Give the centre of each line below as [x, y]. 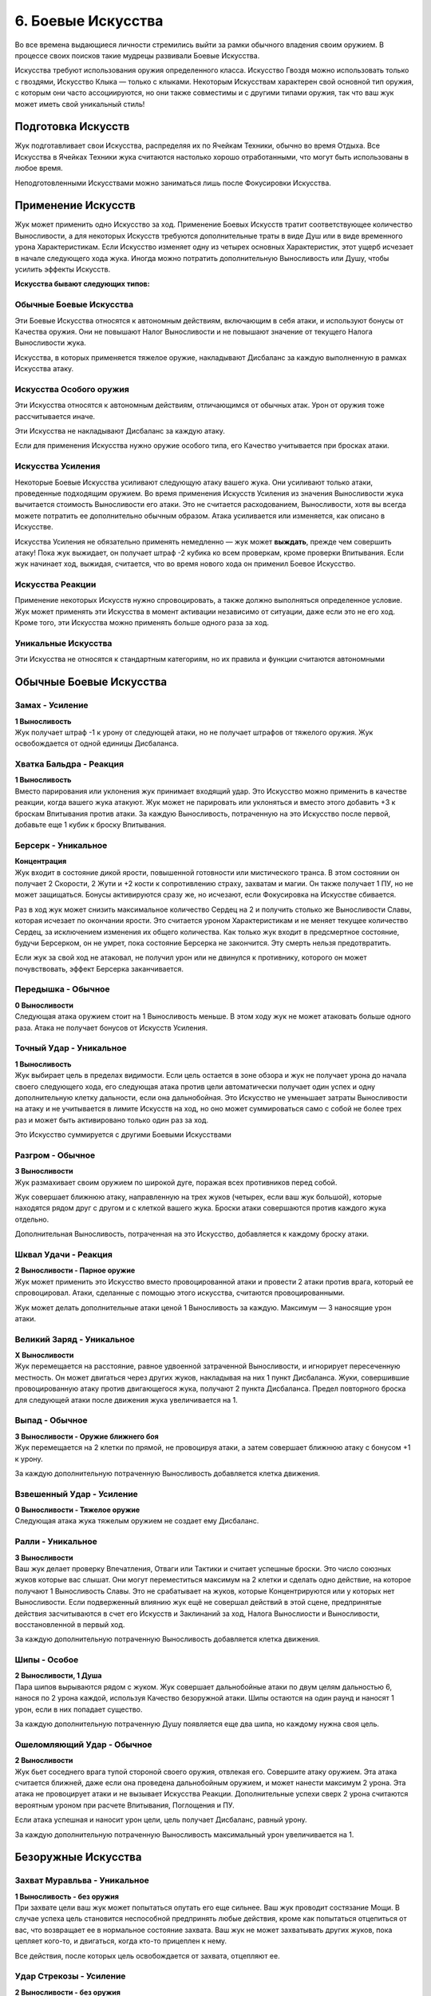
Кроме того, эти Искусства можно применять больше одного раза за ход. [142, 623]
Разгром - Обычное [55, 1155]
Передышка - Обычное [63, 989]
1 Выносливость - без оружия [67, 1896]
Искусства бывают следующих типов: [83, 284]
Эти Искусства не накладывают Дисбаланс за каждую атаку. [120, 431]
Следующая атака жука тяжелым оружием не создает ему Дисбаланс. [137, 1521]
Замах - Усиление [51, 705]
